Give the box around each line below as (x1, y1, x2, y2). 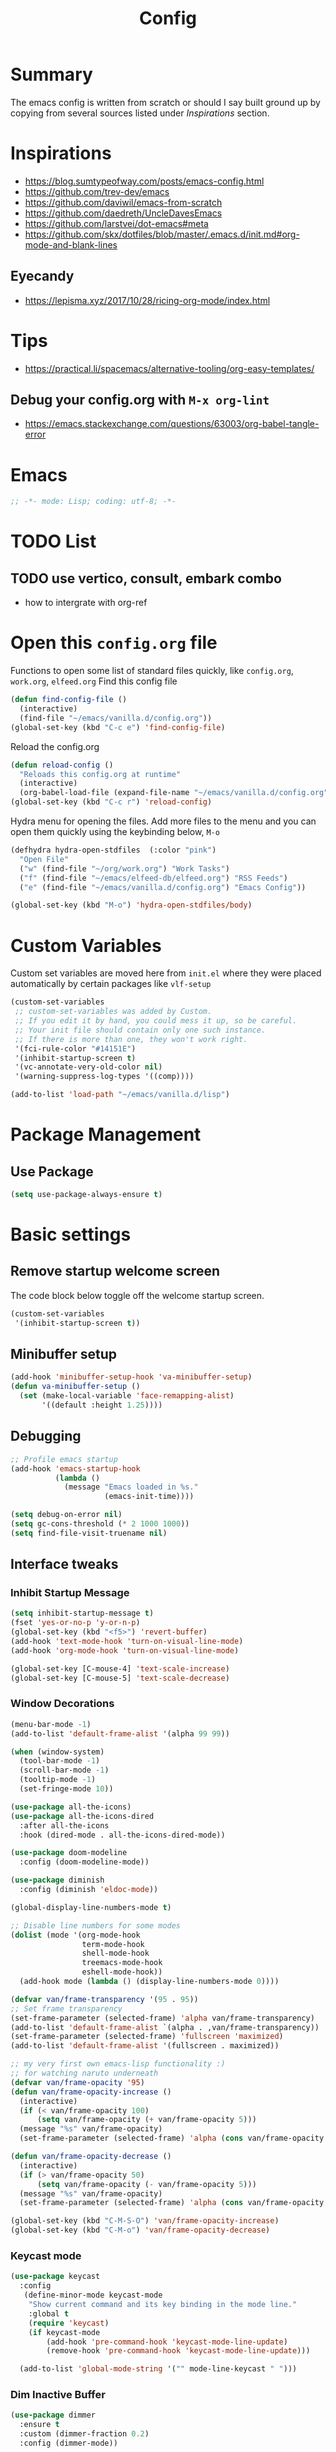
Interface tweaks (10, 1556, 119, 1573)
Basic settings (10, 1223, 132, 1246)
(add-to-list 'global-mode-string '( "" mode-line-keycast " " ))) (19, 2364, 298, 2374)
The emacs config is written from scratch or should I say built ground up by (10, 96, 321, 108)
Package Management (10, 1123, 202, 1146)
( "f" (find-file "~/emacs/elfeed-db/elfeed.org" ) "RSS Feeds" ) (19, 873, 288, 883)
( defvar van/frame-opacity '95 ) (10, 2077, 145, 2087)
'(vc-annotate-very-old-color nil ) (14, 1062, 163, 1072)
